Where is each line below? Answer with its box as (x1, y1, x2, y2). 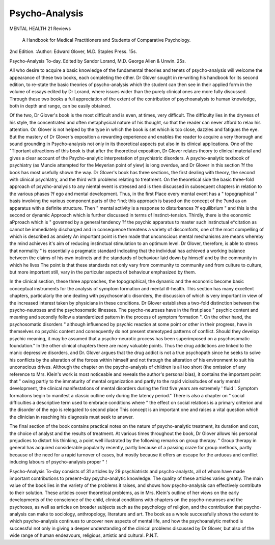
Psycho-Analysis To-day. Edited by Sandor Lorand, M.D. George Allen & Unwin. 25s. (9, 58, 186, 64)
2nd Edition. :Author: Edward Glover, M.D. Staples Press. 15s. (9, 48, 137, 54)
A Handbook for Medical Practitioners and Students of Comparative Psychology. (22, 37, 191, 43)
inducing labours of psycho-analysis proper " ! (9, 459, 107, 465)
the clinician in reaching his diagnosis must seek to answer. (9, 414, 134, 420)
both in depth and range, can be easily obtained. (9, 103, 112, 109)
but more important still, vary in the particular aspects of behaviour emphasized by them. (9, 269, 196, 275)
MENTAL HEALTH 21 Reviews (9, 25, 71, 32)
